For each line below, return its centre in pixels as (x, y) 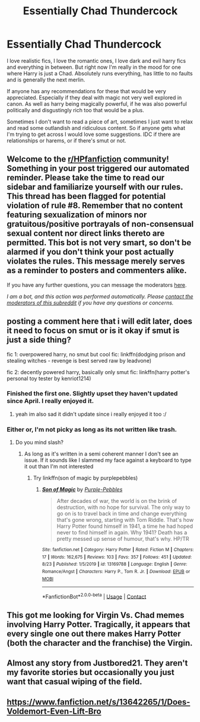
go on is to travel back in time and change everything (122, 514)
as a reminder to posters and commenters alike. (97, 270)
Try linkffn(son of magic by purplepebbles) (85, 478)
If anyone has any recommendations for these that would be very (87, 91)
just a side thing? (39, 340)
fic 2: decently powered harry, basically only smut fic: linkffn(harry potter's (98, 372)
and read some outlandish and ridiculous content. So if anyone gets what (96, 128)
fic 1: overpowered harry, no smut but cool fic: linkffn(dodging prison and (96, 354)
